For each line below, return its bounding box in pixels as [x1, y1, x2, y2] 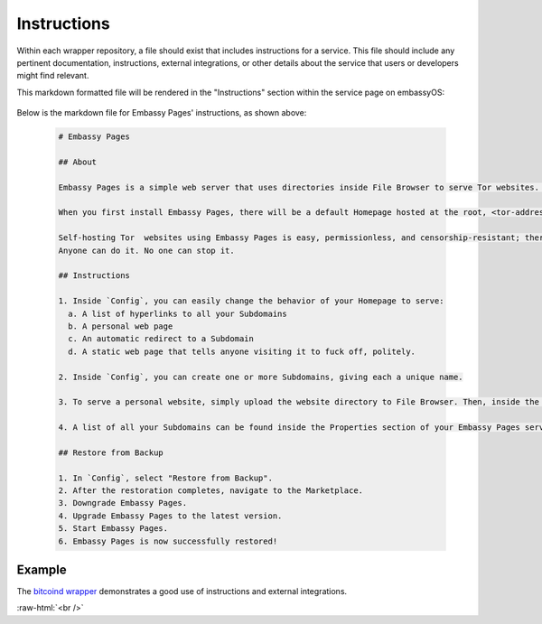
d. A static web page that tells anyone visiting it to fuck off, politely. [68, 346, 416, 357]
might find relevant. [16, 70, 89, 81]
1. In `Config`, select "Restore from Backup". [58, 472, 273, 483]
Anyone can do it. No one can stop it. [58, 245, 235, 256]
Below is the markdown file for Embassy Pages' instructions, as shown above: [16, 107, 307, 118]
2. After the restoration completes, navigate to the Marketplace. [58, 486, 364, 496]
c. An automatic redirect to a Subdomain [68, 334, 255, 344]
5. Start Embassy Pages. [58, 524, 169, 534]
